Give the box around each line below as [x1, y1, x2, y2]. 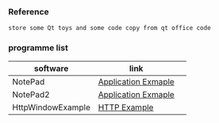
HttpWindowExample [12, 102, 91, 113]
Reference [8, 6, 49, 17]
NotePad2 [12, 89, 50, 100]
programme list [8, 43, 69, 54]
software [34, 62, 69, 73]
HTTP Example [98, 102, 154, 113]
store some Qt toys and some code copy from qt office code [8, 24, 212, 32]
